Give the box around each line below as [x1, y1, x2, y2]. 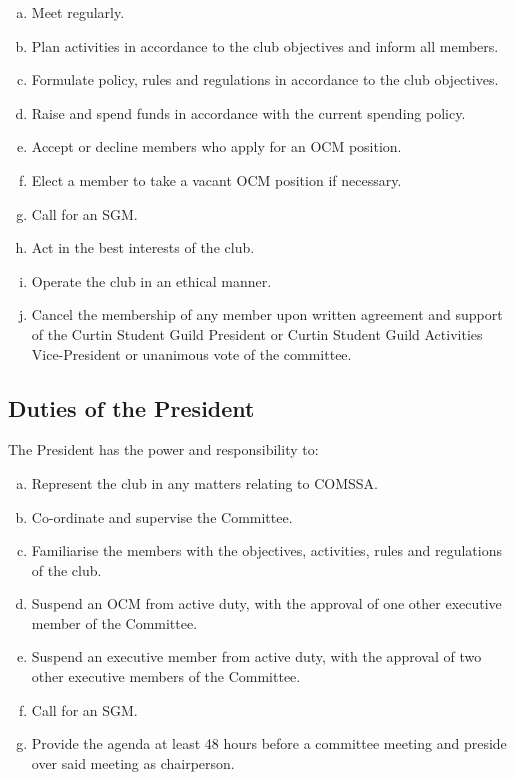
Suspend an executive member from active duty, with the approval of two [31, 646, 482, 667]
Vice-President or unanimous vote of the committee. [31, 343, 352, 364]
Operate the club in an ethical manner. [31, 270, 272, 291]
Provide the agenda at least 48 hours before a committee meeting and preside [31, 733, 507, 754]
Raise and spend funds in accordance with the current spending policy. [31, 102, 466, 123]
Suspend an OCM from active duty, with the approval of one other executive [31, 593, 502, 614]
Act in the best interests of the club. [31, 237, 255, 258]
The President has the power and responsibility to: [8, 439, 319, 460]
